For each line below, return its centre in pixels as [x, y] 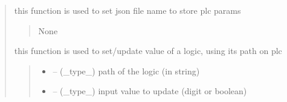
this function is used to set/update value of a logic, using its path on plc [148, 51]
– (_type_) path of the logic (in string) [126, 70]
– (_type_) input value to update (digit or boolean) [150, 91]
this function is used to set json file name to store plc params [127, 10]
